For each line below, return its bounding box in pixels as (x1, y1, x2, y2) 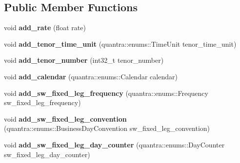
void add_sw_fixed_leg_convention (4, 113, 127, 124)
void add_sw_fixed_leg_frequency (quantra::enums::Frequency (4, 88, 208, 98)
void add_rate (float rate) (4, 22, 86, 33)
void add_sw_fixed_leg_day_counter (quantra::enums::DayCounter (4, 139, 225, 149)
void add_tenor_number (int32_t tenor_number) (4, 55, 164, 65)
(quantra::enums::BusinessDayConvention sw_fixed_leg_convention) (4, 123, 210, 133)
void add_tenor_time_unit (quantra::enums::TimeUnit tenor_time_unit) (4, 38, 237, 49)
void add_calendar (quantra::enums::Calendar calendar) (4, 71, 178, 81)
